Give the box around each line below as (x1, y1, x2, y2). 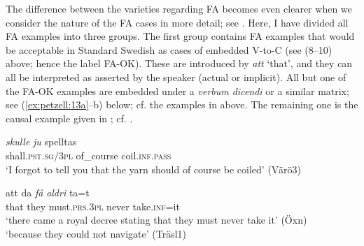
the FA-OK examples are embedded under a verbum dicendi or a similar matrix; (6, 83, 349, 98)
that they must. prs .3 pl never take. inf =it (6, 198, 180, 213)
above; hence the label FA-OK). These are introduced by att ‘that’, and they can (6, 56, 353, 71)
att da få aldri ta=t (6, 185, 90, 200)
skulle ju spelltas (6, 134, 77, 149)
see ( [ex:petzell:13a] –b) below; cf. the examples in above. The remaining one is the (6, 97, 358, 112)
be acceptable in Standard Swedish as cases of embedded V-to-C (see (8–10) (6, 42, 332, 57)
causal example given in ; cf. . (6, 110, 133, 125)
